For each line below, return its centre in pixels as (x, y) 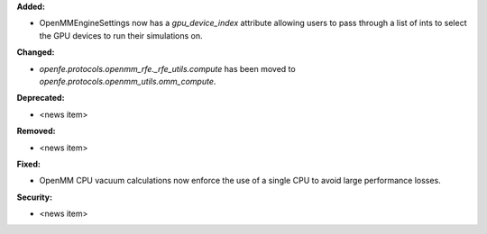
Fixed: (28, 164)
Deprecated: (41, 98)
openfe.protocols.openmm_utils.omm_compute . (128, 81)
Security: (35, 197)
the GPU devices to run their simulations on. (121, 35)
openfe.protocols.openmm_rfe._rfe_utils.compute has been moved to (168, 68)
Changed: (36, 52)
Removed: (36, 131)
